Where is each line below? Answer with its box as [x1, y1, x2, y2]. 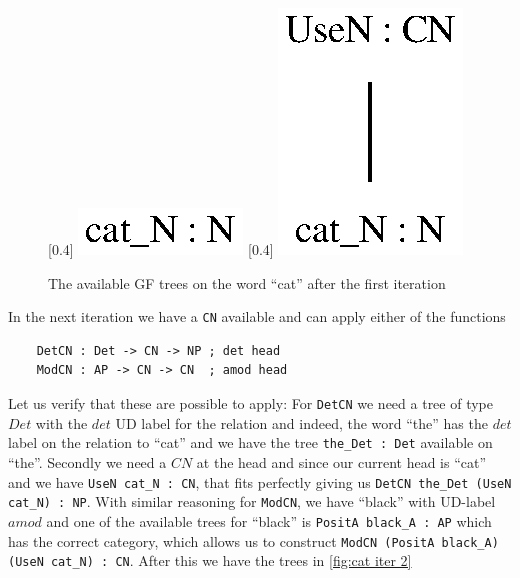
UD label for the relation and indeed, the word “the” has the [115, 412, 488, 433]
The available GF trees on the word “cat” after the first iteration [48, 272, 446, 293]
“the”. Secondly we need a [8, 451, 167, 472]
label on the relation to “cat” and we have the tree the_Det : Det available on [8, 432, 493, 453]
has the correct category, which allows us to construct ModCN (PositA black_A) [8, 530, 499, 551]
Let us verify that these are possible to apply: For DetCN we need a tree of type [8, 393, 494, 414]
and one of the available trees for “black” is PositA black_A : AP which [46, 510, 492, 531]
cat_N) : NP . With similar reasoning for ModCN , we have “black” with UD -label [8, 491, 496, 512]
